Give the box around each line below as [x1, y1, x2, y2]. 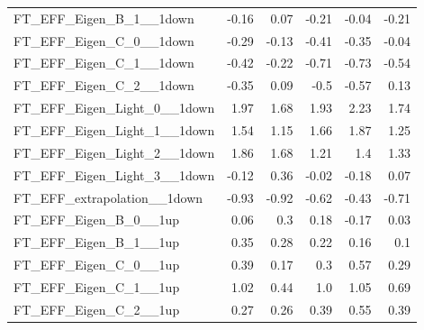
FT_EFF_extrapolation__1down [14, 188, 203, 206]
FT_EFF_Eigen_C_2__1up [14, 299, 180, 318]
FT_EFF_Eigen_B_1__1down [14, 8, 194, 27]
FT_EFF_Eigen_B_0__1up [14, 210, 179, 229]
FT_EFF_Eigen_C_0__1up [14, 255, 180, 274]
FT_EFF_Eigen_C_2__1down [14, 76, 194, 95]
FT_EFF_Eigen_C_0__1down [14, 31, 194, 50]
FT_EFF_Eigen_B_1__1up [14, 233, 179, 252]
